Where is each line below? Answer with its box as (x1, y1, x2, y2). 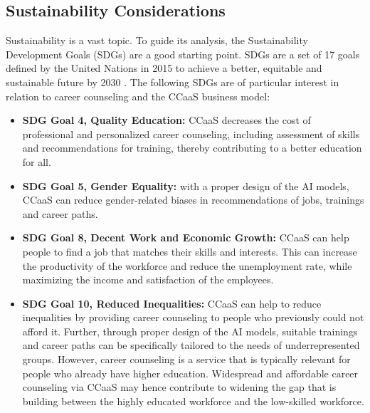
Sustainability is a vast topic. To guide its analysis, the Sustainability (6, 33, 308, 48)
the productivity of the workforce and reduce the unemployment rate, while (22, 258, 352, 273)
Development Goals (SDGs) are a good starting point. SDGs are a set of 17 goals (6, 46, 360, 61)
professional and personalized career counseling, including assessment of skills (22, 126, 360, 141)
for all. (22, 154, 51, 169)
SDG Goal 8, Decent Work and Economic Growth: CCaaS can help (22, 230, 349, 245)
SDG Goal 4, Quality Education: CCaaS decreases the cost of (22, 113, 311, 127)
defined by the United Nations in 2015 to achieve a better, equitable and (6, 61, 322, 75)
